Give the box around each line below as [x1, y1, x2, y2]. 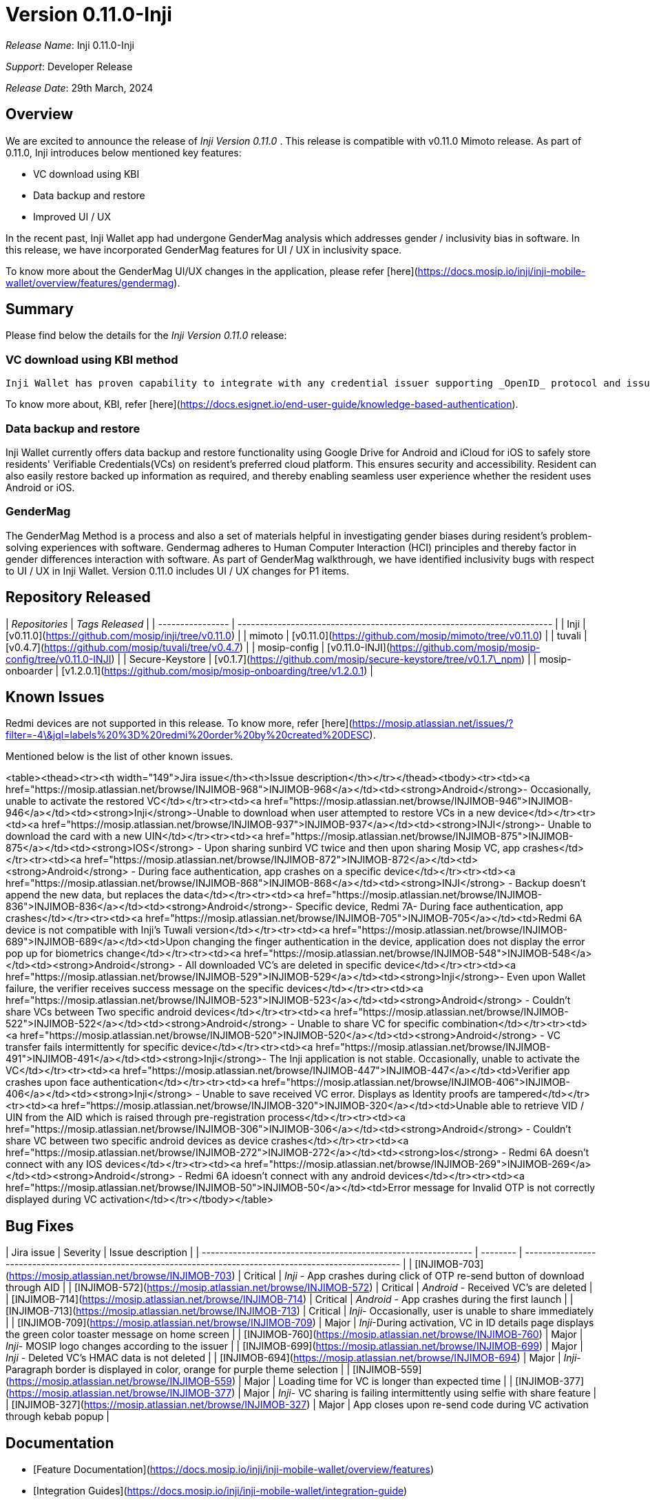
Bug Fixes [6, 1217, 74, 1235]
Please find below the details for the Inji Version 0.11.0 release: [6, 329, 287, 342]
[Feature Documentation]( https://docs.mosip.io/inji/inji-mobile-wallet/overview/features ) [33, 1463, 434, 1476]
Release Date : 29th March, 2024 [6, 81, 154, 94]
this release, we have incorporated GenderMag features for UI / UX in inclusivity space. [6, 243, 402, 256]
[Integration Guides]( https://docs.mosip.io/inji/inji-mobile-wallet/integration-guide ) [33, 1485, 408, 1497]
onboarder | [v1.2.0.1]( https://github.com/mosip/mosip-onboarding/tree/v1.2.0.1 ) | [6, 664, 373, 677]
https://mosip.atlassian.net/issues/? [352, 717, 514, 730]
